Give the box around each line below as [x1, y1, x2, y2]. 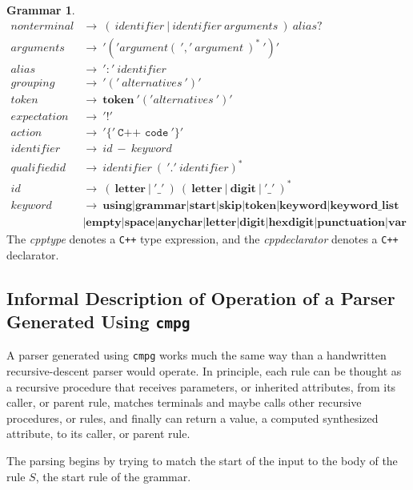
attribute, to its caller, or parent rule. [6, 425, 190, 442]
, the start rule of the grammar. [35, 468, 191, 484]
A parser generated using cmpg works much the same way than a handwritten [6, 347, 387, 363]
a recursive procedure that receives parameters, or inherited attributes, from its [6, 378, 396, 395]
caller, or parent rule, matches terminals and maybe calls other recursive [6, 394, 362, 411]
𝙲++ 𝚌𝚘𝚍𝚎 [118, 127, 169, 139]
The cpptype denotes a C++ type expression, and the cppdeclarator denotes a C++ [6, 230, 399, 247]
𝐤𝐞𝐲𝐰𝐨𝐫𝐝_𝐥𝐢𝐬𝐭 [330, 199, 399, 211]
